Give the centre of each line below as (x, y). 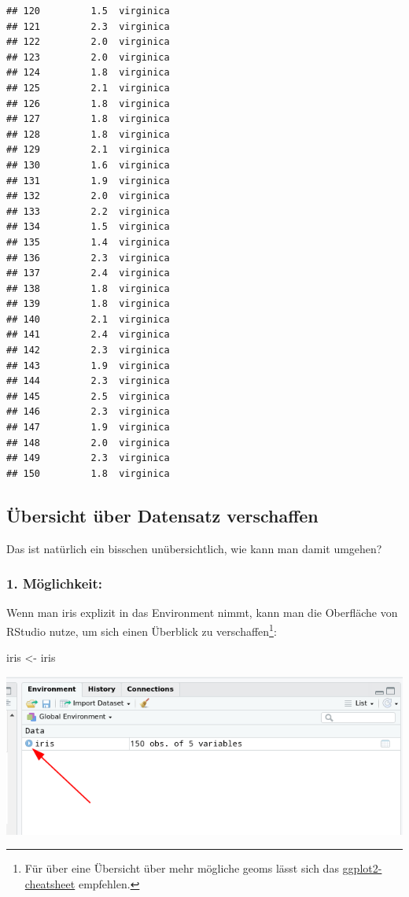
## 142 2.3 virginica (88, 351)
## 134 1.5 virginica (88, 227)
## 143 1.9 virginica (88, 365)
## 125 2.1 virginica (88, 88)
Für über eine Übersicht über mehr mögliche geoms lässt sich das (182, 868)
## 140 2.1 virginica (88, 319)
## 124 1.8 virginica (88, 73)
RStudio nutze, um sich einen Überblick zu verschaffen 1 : (142, 630)
